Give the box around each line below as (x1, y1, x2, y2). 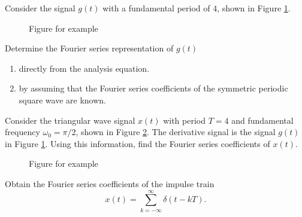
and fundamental (231, 114, 294, 126)
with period (163, 114, 206, 126)
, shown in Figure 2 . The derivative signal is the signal (75, 126, 276, 138)
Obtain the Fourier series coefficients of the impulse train (5, 177, 215, 190)
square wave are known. (19, 93, 106, 106)
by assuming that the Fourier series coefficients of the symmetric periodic (19, 82, 288, 94)
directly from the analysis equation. (19, 62, 150, 74)
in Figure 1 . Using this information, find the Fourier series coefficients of (5, 137, 270, 149)
